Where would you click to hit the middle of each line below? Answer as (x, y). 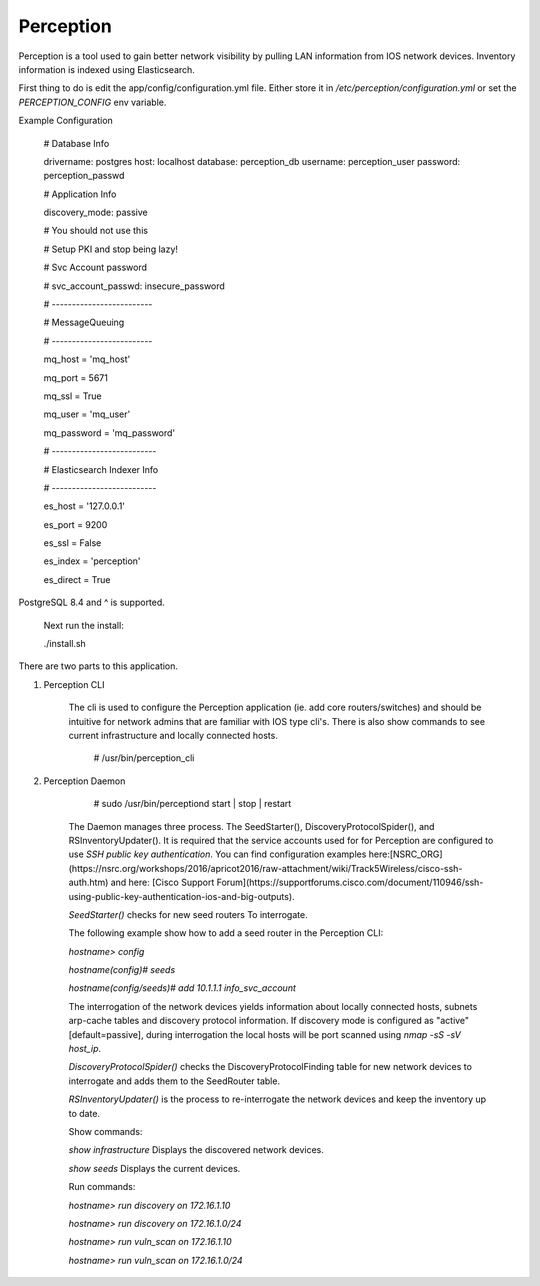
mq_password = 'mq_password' (109, 432)
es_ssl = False (72, 543)
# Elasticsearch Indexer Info (101, 469)
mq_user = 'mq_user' (87, 414)
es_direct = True (77, 579)
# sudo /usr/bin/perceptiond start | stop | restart (192, 804)
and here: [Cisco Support (162, 882)
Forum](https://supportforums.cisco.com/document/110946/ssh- (350, 882)
